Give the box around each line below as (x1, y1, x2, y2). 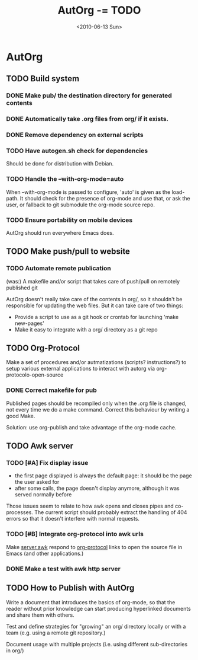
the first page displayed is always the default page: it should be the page (14, 472, 192, 479)
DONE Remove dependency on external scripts (6, 131, 144, 139)
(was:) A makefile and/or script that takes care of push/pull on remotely (6, 278, 180, 285)
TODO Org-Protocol (6, 343, 80, 353)
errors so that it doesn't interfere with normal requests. (6, 515, 140, 522)
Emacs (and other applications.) (6, 550, 84, 557)
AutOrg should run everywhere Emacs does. (6, 229, 114, 236)
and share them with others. (6, 611, 75, 618)
